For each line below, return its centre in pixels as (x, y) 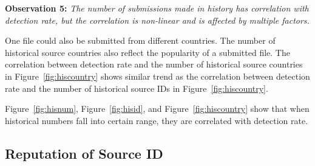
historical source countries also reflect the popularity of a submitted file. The (147, 52)
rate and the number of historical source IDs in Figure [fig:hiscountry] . (137, 88)
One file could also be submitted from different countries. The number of (140, 40)
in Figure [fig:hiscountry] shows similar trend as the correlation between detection (157, 76)
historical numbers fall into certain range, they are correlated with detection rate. (157, 120)
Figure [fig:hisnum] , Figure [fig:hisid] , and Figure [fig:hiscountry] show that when (157, 109)
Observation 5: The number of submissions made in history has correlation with (157, 8)
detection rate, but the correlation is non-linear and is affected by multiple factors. (157, 20)
